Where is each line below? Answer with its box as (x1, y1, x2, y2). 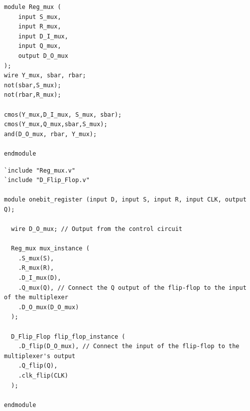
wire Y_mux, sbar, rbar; (4, 72, 86, 79)
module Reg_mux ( (4, 3, 61, 10)
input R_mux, (18, 23, 61, 30)
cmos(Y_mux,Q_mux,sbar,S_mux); (4, 121, 108, 128)
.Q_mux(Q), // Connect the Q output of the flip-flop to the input (18, 284, 247, 291)
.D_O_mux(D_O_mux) (18, 303, 79, 311)
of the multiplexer (4, 294, 68, 301)
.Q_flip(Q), (18, 362, 58, 370)
